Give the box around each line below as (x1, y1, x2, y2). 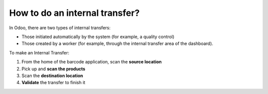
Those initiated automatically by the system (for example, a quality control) (21, 34, 175, 40)
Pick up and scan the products (21, 66, 85, 72)
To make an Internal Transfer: (9, 49, 69, 55)
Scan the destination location (21, 72, 83, 79)
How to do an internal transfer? (9, 7, 140, 18)
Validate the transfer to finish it (21, 80, 85, 86)
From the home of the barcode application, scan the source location (21, 59, 162, 65)
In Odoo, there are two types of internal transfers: (9, 25, 111, 31)
